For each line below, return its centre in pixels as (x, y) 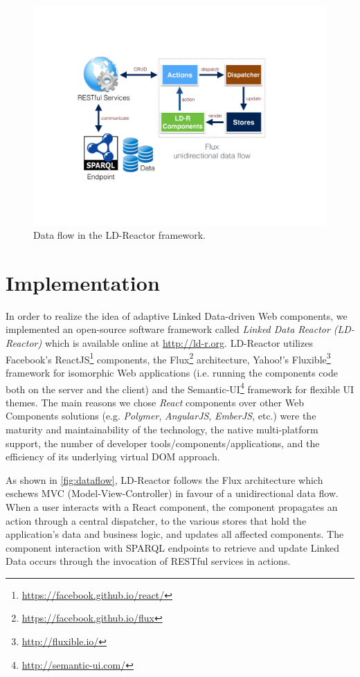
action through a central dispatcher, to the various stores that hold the (156, 520)
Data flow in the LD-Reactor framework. (119, 235)
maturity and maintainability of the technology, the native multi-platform (162, 429)
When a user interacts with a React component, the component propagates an (172, 506)
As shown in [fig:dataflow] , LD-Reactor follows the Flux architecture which (164, 479)
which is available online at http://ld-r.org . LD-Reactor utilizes (179, 343)
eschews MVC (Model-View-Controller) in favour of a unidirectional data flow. (172, 493)
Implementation (83, 282)
